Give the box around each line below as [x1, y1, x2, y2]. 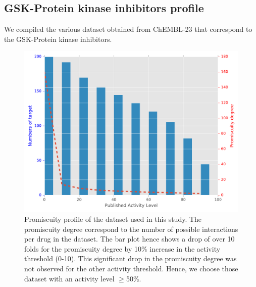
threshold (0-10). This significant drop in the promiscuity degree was [24, 253, 237, 264]
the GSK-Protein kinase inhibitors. [4, 33, 112, 44]
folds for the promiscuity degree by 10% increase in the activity [24, 243, 221, 254]
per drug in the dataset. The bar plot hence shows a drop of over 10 [24, 233, 235, 244]
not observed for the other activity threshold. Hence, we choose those [24, 263, 238, 273]
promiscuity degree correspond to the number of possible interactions [24, 223, 238, 234]
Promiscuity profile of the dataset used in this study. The [24, 213, 202, 224]
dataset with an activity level [24, 273, 115, 283]
